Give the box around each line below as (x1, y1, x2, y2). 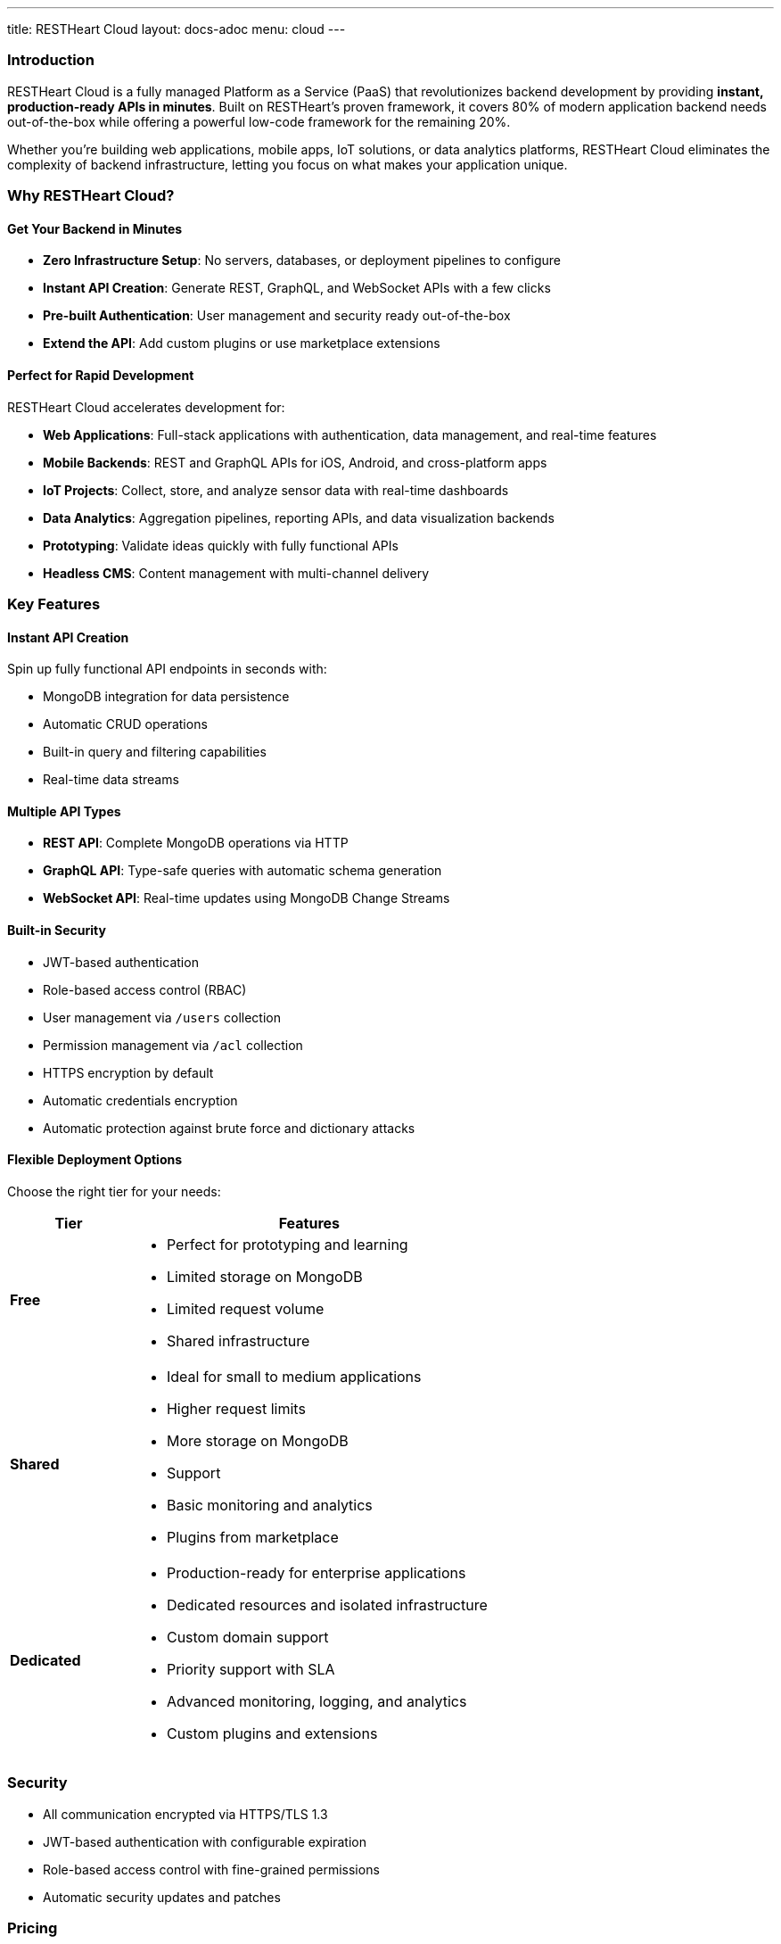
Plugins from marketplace (166, 1527, 339, 1546)
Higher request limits (166, 1399, 306, 1418)
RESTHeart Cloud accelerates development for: (7, 399, 285, 415)
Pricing (7, 1918, 58, 1937)
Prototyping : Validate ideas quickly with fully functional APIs (43, 537, 399, 553)
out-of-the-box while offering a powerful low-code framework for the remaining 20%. (7, 113, 511, 129)
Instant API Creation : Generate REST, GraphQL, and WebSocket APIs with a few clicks (43, 280, 551, 296)
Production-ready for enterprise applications (166, 1563, 466, 1582)
